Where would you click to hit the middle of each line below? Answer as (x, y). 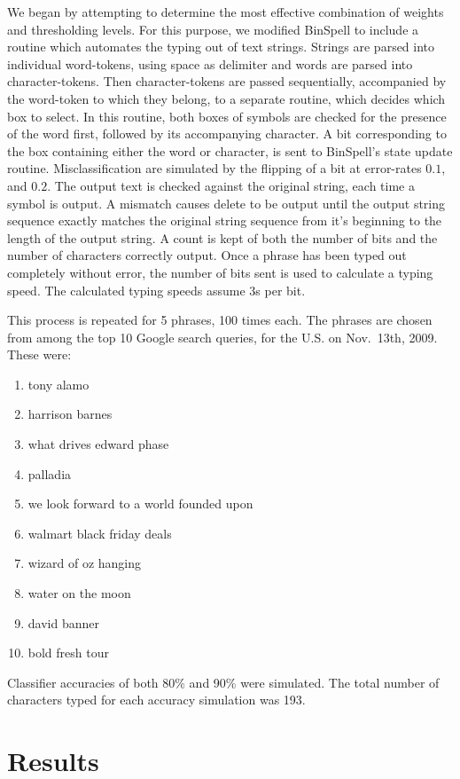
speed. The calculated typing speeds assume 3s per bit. (156, 290)
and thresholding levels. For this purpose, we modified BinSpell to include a (213, 29)
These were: (39, 354)
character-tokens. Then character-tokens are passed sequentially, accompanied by (227, 81)
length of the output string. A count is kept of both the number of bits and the (222, 237)
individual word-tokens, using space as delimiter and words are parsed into (210, 63)
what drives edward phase (98, 444)
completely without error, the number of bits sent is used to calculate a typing (220, 272)
